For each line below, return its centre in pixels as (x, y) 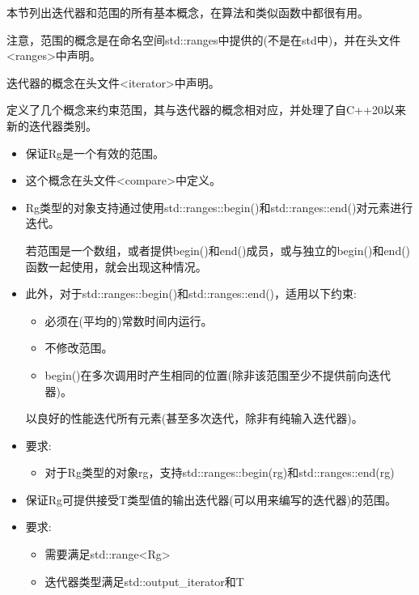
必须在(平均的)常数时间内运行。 (129, 320)
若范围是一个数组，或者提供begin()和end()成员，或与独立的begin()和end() (218, 250)
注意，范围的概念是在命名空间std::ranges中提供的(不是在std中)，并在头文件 (204, 39)
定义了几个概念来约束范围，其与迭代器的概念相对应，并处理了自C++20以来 (206, 110)
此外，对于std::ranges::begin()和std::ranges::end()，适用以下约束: (191, 293)
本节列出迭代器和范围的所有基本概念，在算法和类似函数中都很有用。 (188, 12)
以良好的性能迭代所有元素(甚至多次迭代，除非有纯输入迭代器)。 (194, 418)
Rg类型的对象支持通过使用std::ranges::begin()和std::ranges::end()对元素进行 (219, 207)
